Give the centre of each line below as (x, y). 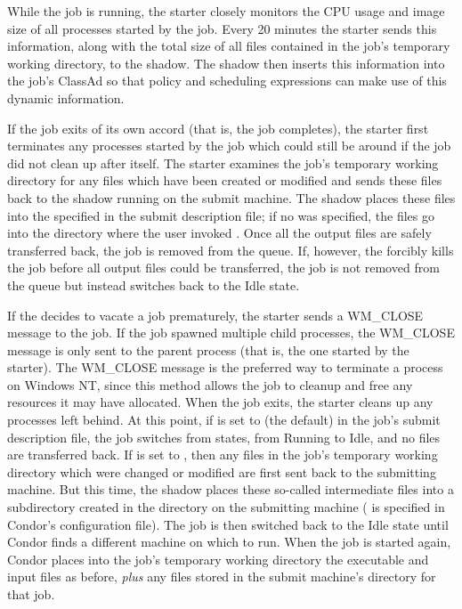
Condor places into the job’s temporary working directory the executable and (218, 559)
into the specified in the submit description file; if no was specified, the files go (221, 215)
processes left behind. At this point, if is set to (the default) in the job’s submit (224, 420)
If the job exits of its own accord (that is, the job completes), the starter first (218, 128)
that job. (31, 594)
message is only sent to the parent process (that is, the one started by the (208, 349)
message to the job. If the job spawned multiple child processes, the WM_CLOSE (231, 333)
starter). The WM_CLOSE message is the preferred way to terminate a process (225, 367)
